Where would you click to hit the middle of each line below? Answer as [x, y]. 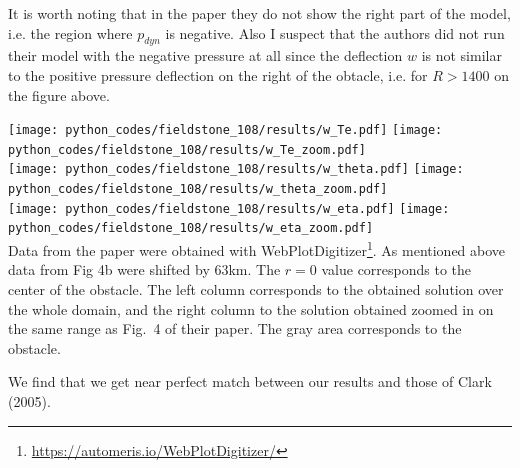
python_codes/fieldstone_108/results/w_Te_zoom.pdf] [187, 149]
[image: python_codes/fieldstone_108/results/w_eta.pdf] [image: [229, 208]
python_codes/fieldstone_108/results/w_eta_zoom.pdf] [191, 228]
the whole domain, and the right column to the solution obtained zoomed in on [251, 308]
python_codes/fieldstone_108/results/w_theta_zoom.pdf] [198, 189]
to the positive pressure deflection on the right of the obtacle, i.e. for [218, 74]
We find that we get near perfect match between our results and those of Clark [250, 381]
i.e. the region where [70, 32]
